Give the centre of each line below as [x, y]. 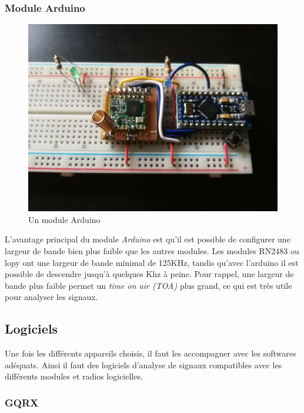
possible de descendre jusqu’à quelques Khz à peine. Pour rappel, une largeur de [149, 274]
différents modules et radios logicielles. [74, 376]
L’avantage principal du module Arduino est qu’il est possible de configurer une [148, 239]
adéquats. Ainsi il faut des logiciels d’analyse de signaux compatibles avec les [143, 364]
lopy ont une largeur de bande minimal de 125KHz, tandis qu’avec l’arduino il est [152, 262]
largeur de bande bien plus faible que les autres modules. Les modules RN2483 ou [152, 251]
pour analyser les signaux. [51, 297]
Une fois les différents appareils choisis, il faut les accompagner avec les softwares [151, 353]
